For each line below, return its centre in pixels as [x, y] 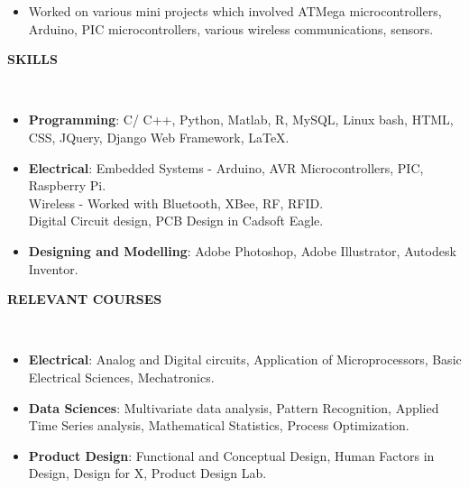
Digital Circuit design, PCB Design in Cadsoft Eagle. [176, 221]
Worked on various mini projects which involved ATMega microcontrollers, [235, 11]
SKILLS [32, 59]
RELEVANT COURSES [85, 299]
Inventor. [53, 268]
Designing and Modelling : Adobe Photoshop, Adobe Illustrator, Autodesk [242, 250]
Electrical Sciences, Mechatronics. [121, 377]
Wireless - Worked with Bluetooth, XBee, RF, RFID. [176, 203]
